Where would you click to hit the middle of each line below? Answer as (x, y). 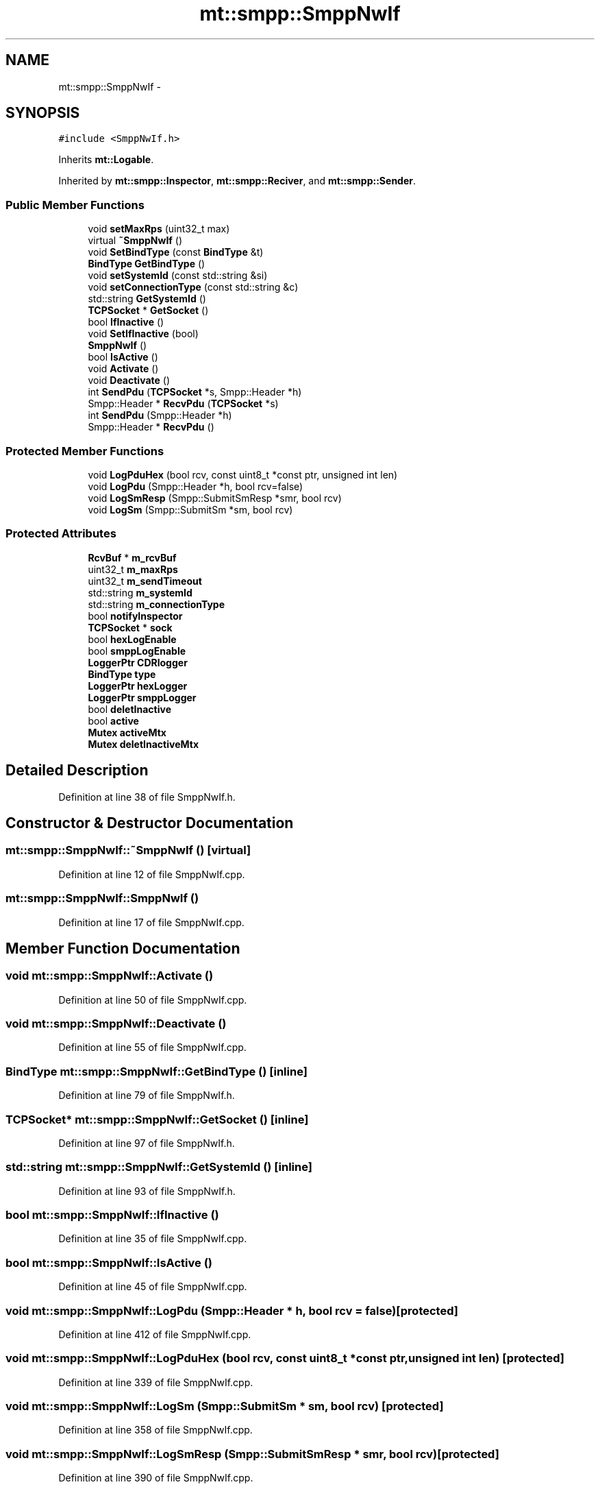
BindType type (122, 674)
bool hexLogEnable (132, 639)
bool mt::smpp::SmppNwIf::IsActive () (109, 1262)
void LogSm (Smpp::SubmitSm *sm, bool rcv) (190, 509)
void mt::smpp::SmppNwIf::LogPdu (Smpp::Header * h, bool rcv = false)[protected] (232, 1310)
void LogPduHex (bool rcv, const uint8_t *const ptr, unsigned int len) (243, 474)
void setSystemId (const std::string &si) (178, 276)
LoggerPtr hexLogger (138, 686)
